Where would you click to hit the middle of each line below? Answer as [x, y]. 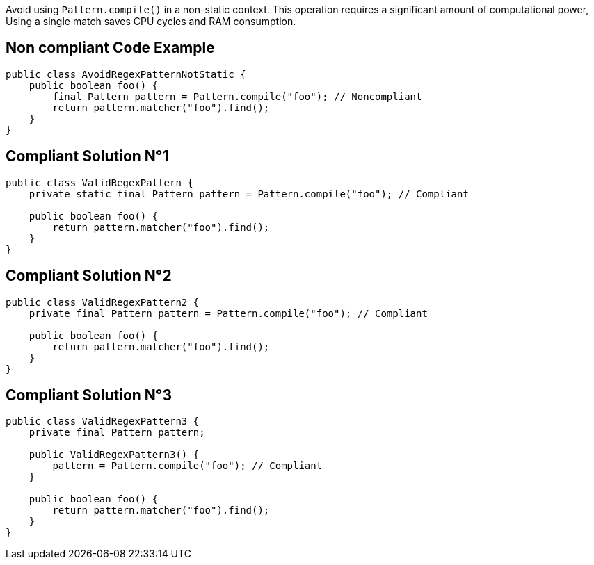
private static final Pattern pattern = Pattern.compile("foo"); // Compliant [249, 194]
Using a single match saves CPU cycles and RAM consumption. [151, 21]
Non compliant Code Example [110, 48]
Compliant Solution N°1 [87, 156]
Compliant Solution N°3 [89, 395]
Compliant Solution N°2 [89, 276]
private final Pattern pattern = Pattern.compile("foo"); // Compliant [228, 313]
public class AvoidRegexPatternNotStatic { [126, 74]
